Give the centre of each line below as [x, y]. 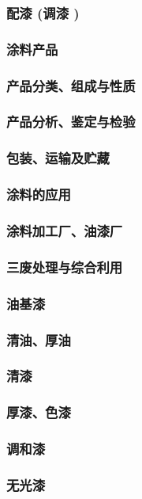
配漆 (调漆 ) [43, 12]
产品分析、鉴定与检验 [71, 122]
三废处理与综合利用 [65, 267]
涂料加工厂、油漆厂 [65, 230]
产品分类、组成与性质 [71, 85]
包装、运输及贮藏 [58, 158]
